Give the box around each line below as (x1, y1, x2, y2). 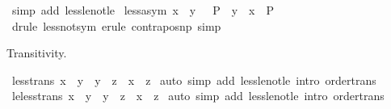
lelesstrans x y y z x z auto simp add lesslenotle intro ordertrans (11, 87, 385, 104)
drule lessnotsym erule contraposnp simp (11, 17, 221, 34)
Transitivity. (6, 44, 67, 61)
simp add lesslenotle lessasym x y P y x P (11, 2, 275, 18)
